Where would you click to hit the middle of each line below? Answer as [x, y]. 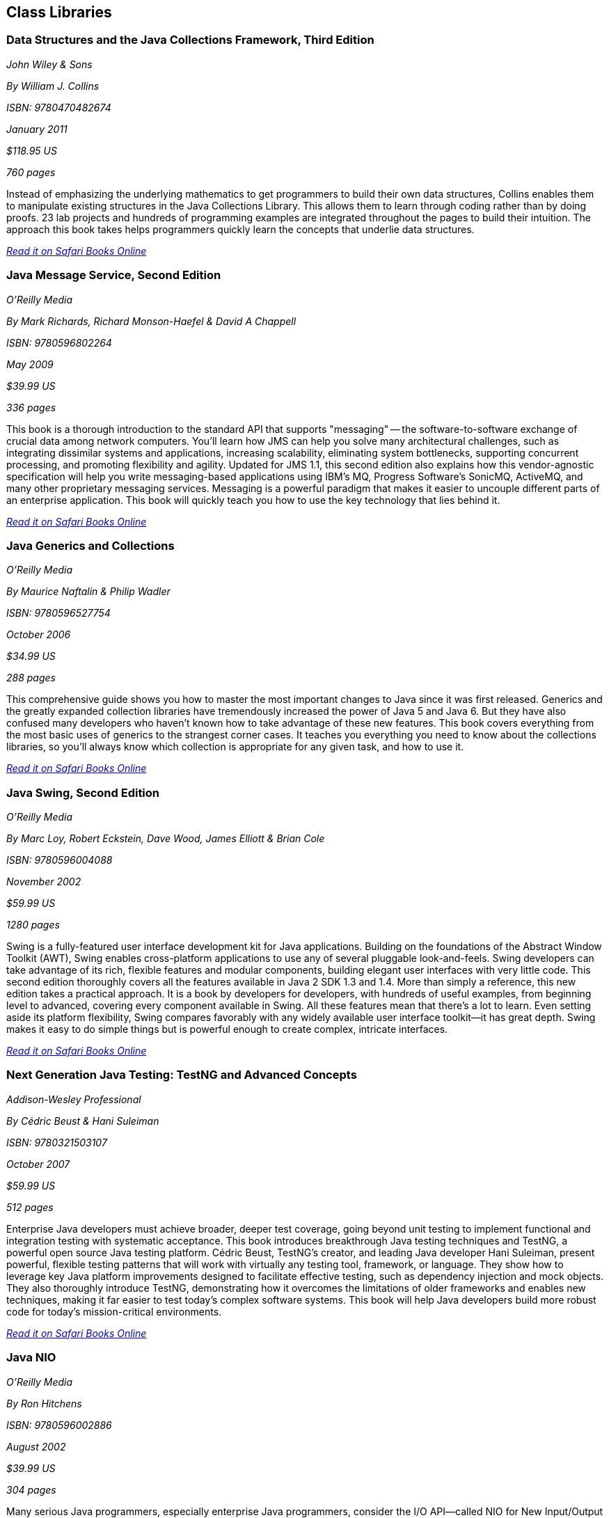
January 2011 [37, 129]
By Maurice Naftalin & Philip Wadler [88, 592]
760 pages [31, 172]
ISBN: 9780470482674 [59, 107]
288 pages [31, 678]
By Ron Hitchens [44, 1403]
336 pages [31, 407]
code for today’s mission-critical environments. [114, 1311]
